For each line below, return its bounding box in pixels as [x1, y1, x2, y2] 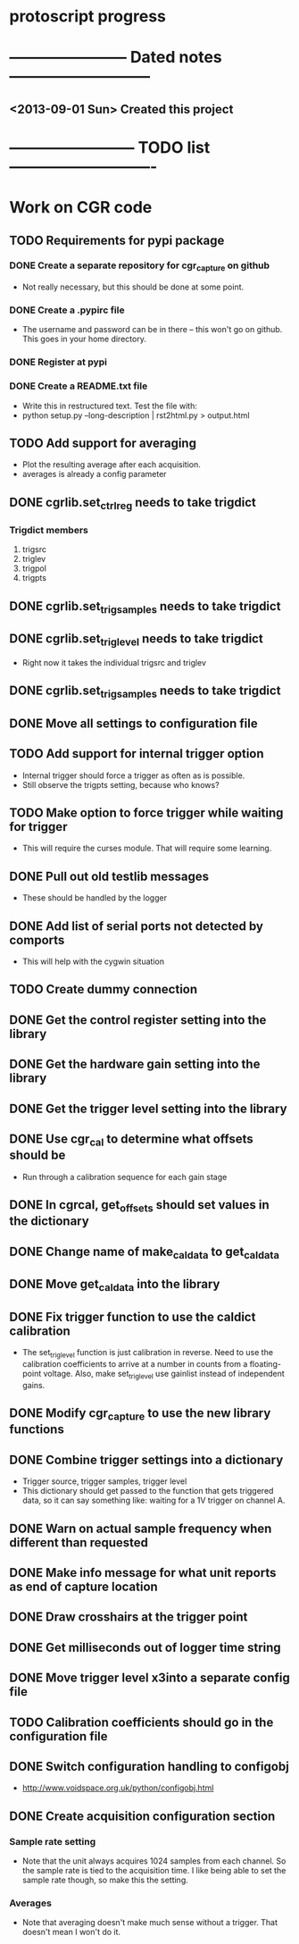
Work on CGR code [9, 197, 153, 218]
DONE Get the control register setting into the [9, 1012, 267, 1027]
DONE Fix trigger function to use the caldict [9, 1309, 256, 1324]
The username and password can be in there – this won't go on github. [21, 324, 283, 335]
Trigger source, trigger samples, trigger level [21, 1476, 187, 1487]
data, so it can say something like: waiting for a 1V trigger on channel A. [21, 1495, 286, 1506]
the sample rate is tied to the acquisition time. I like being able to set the [21, 1865, 287, 1876]
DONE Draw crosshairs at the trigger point [9, 1610, 248, 1625]
